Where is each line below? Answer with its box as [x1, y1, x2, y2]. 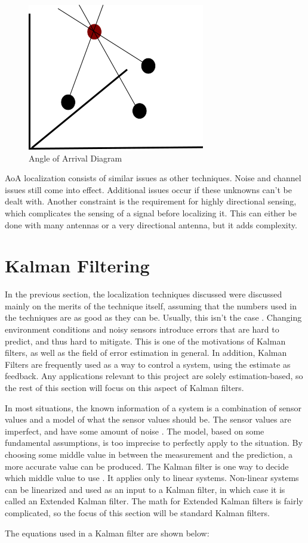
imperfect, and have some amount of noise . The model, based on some [5, 424, 264, 437]
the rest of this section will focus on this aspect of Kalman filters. [5, 381, 244, 394]
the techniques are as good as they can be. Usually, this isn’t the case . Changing [5, 311, 302, 324]
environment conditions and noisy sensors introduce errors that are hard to [5, 323, 279, 336]
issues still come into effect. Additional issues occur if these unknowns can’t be [5, 183, 292, 196]
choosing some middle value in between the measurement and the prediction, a [5, 448, 293, 460]
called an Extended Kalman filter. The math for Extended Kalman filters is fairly [5, 495, 303, 507]
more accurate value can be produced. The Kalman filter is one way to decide [5, 460, 289, 472]
